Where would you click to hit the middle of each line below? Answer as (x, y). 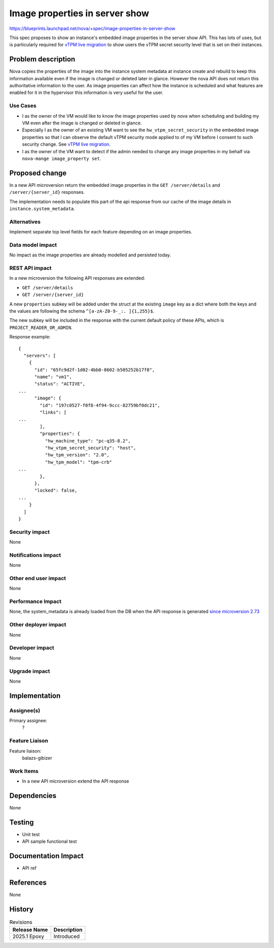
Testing (22, 822)
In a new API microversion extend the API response (76, 781)
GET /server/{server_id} (53, 295)
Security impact (30, 532)
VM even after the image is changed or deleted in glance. (82, 123)
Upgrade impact (30, 671)
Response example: (30, 337)
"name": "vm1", (53, 377)
